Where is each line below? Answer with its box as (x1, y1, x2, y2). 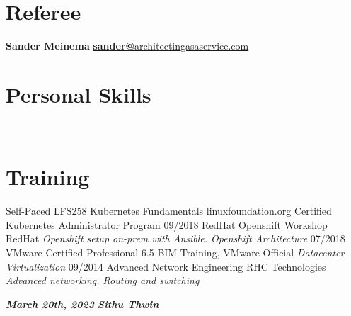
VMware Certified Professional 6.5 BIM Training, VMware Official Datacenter (6, 244, 345, 259)
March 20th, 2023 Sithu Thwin (6, 296, 159, 311)
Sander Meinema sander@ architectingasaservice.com (6, 38, 249, 52)
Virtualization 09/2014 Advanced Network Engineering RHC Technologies (6, 259, 326, 273)
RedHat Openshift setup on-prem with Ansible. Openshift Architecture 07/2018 (6, 231, 345, 246)
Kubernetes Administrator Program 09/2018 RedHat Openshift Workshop (6, 217, 328, 232)
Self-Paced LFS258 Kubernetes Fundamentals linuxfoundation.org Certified (6, 203, 332, 218)
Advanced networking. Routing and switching (6, 273, 200, 288)
